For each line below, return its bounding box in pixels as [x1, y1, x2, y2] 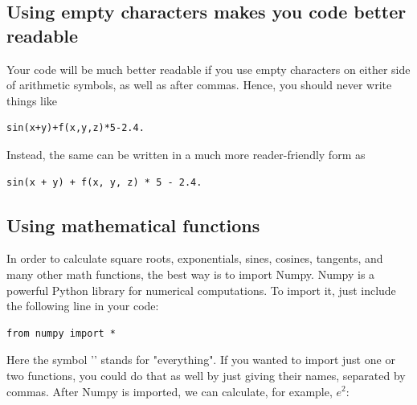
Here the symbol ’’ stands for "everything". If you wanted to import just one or [6, 351, 395, 368]
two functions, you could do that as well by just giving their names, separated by [6, 366, 406, 383]
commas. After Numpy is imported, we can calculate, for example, [6, 382, 333, 399]
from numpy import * [6, 327, 117, 339]
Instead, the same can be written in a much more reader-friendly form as [6, 145, 366, 162]
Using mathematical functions [6, 212, 260, 237]
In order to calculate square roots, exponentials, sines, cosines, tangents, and [6, 250, 383, 267]
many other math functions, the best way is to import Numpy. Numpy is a [6, 265, 375, 282]
